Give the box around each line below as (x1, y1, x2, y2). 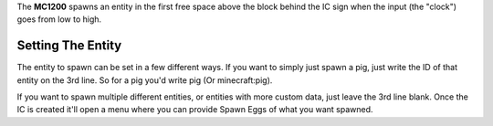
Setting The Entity (16, 37, 122, 54)
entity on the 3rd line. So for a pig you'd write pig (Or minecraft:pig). (16, 74, 273, 86)
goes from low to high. (16, 14, 102, 25)
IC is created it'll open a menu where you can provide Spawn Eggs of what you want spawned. (16, 104, 373, 115)
